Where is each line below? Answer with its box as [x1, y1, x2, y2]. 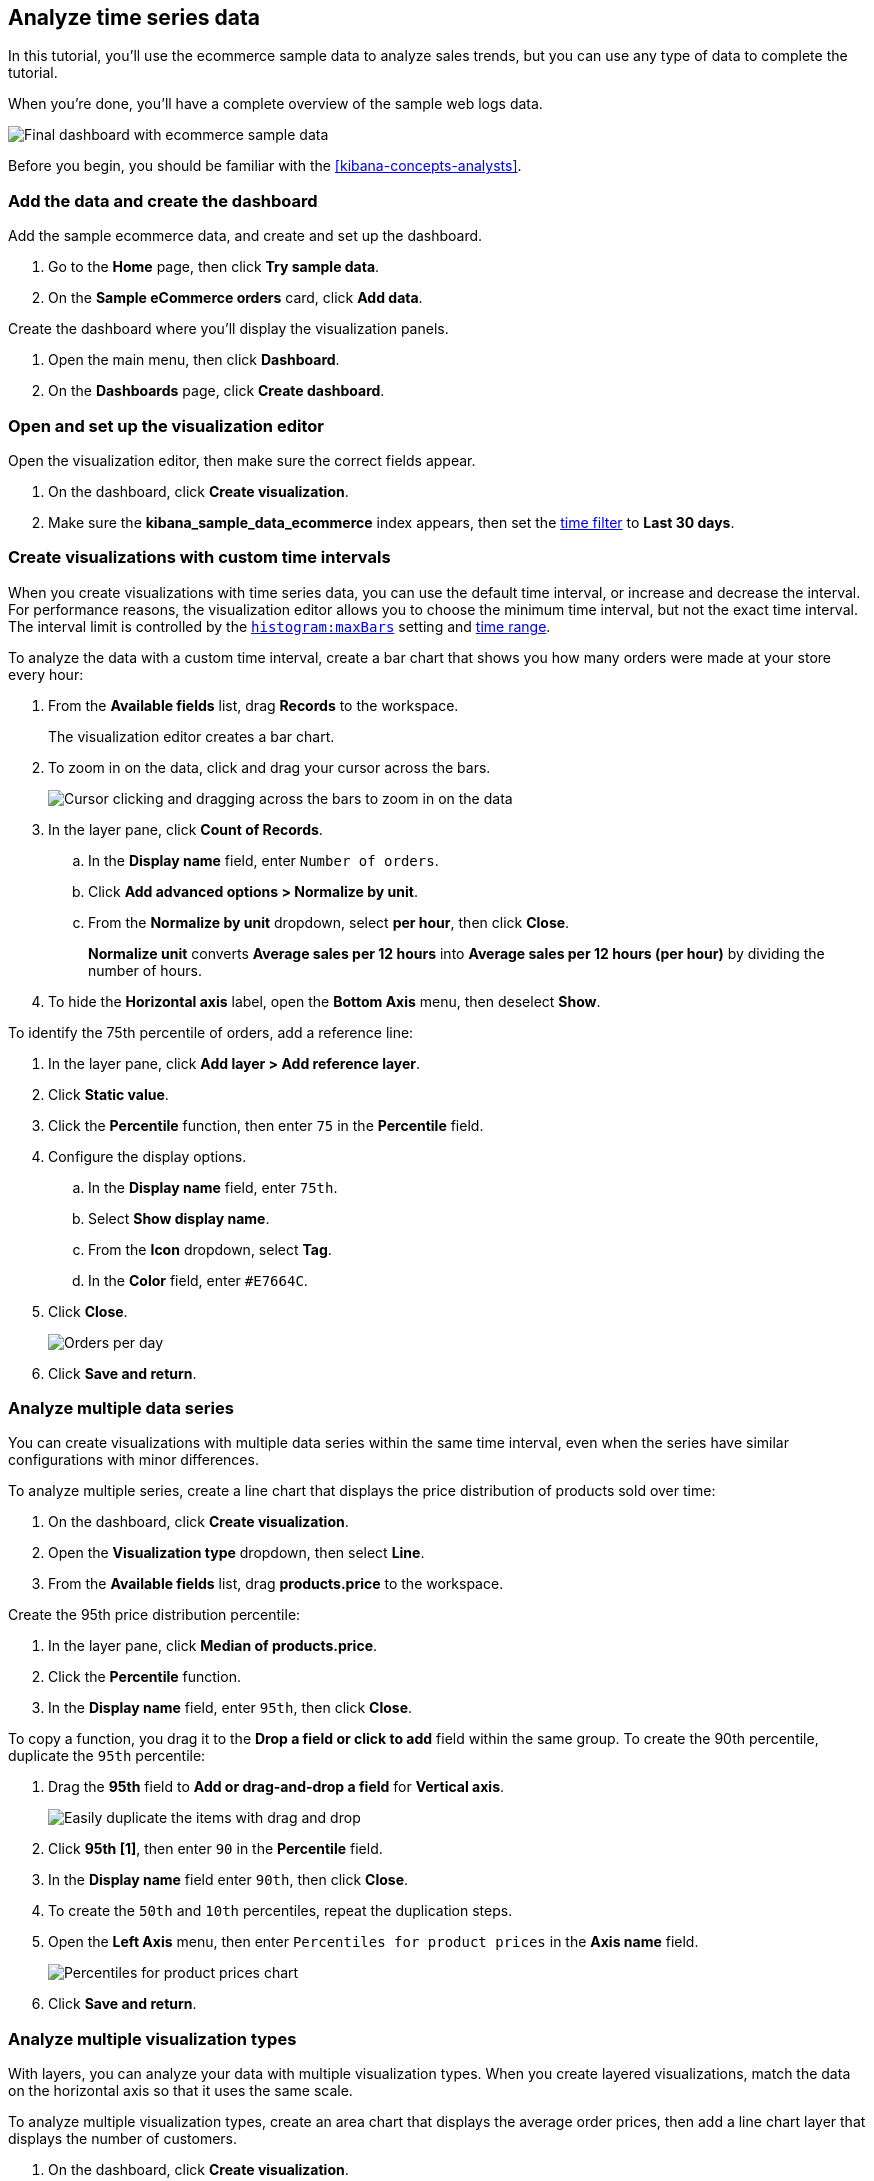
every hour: [8, 665, 84, 683]
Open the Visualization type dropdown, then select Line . [48, 1544, 425, 1562]
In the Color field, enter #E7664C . [88, 1271, 308, 1289]
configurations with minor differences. [8, 1451, 259, 1469]
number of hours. [88, 961, 202, 979]
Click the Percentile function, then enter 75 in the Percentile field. [48, 1116, 484, 1134]
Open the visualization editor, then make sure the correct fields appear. [8, 451, 476, 469]
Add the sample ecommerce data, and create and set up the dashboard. [8, 227, 483, 245]
